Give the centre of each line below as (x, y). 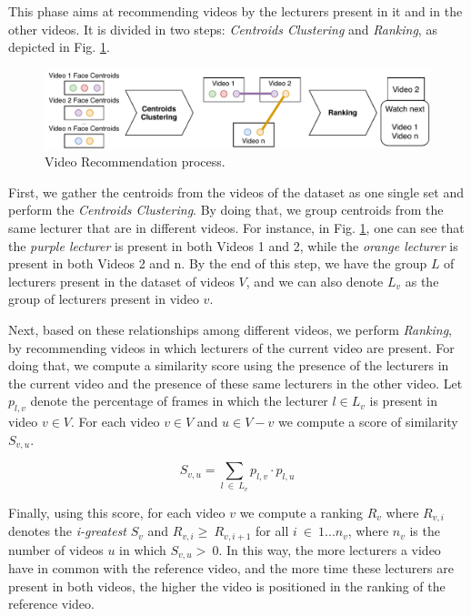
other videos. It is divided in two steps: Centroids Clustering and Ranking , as (223, 29)
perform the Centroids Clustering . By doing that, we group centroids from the (226, 210)
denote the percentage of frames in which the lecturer (179, 401)
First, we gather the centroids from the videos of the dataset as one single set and (236, 192)
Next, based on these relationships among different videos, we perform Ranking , (230, 329)
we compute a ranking (301, 512)
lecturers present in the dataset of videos (121, 281)
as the (422, 281)
